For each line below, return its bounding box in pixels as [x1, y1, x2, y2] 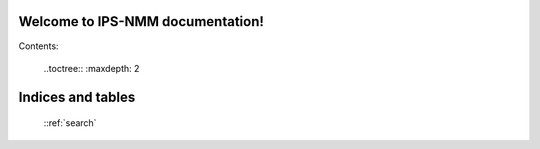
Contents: [18, 40, 59, 52]
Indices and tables [18, 88, 136, 105]
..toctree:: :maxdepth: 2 [43, 62, 140, 74]
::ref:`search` [43, 117, 97, 129]
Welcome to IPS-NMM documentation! [18, 13, 265, 30]
